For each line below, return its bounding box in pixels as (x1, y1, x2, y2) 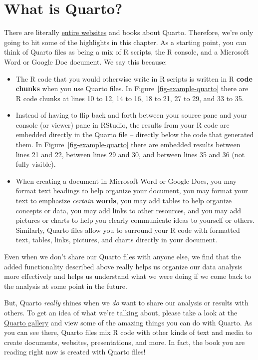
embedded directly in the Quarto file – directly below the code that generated (15, 129, 254, 140)
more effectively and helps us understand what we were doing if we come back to (4, 271, 251, 281)
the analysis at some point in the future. (4, 280, 127, 291)
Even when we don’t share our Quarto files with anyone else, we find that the (4, 251, 241, 261)
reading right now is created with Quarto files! (4, 346, 146, 357)
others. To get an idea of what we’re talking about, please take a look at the (4, 307, 238, 317)
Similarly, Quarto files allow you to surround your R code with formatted (15, 224, 240, 235)
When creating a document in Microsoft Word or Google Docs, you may (15, 175, 237, 186)
